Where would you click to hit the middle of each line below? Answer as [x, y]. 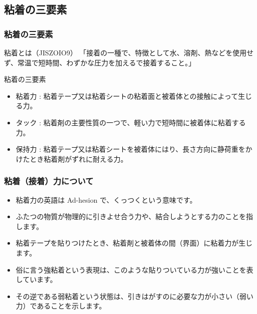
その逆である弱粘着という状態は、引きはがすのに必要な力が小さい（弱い [134, 296]
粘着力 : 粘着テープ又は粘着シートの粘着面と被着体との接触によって [127, 96]
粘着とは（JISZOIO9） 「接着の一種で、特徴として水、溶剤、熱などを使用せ [129, 52]
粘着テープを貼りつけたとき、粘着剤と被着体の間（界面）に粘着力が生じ [134, 243]
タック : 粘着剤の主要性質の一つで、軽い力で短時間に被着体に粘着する [131, 122]
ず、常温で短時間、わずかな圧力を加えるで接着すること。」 [100, 62]
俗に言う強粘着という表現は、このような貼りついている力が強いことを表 [134, 269]
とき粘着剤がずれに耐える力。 [79, 158]
